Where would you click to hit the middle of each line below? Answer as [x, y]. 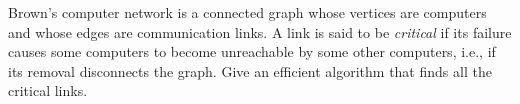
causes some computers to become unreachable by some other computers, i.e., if [252, 51]
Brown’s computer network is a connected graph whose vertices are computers [247, 12]
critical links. [48, 90]
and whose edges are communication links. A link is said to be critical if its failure [260, 31]
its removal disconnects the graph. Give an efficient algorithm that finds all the [250, 70]
